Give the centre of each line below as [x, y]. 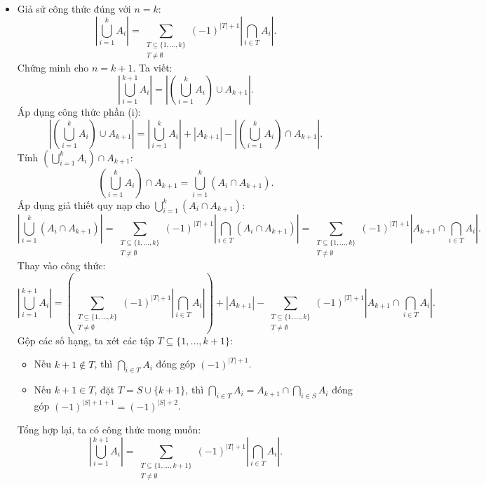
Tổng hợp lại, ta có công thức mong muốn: [109, 430]
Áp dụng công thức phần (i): [79, 111]
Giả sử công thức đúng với [74, 8]
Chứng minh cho [53, 68]
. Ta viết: [153, 68]
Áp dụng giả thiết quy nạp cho [83, 204]
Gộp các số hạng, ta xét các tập [86, 340]
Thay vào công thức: [61, 265]
